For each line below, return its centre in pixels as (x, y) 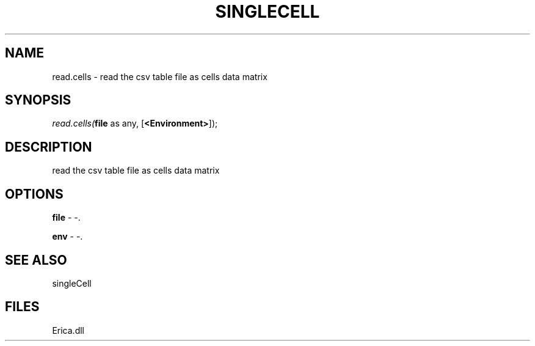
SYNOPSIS (38, 100)
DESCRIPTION (49, 147)
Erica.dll (68, 330)
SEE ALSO (36, 260)
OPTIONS (34, 194)
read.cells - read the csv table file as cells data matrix (160, 76)
